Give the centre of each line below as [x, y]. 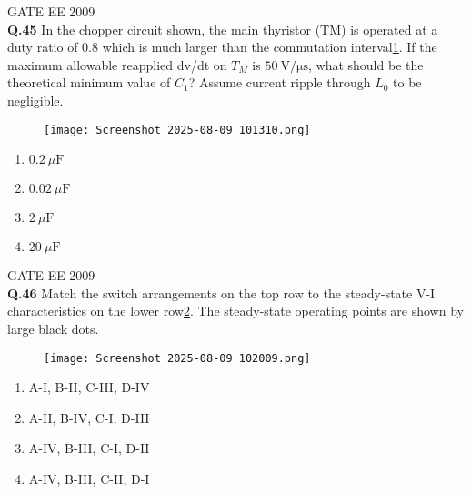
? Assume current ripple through [280, 82]
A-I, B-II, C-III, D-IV [89, 387]
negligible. [35, 100]
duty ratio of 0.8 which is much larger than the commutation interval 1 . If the [222, 47]
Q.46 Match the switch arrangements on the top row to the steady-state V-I [221, 292]
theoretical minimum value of [89, 82]
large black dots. [53, 328]
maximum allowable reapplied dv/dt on [117, 64]
